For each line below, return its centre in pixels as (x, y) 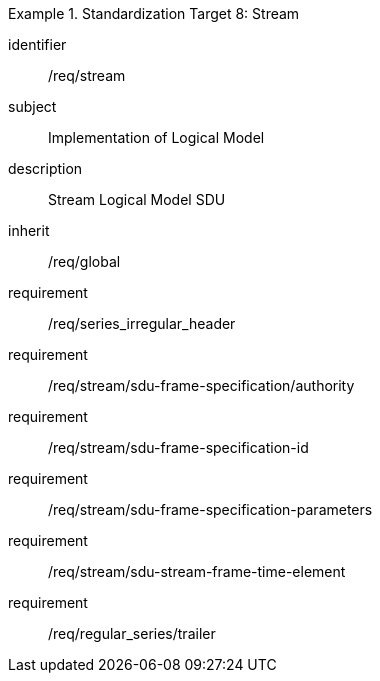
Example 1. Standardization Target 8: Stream (154, 13)
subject (32, 106)
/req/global (84, 261)
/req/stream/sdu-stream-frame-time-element (197, 571)
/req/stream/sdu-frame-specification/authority (201, 385)
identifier (37, 44)
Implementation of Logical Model (156, 137)
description (45, 168)
